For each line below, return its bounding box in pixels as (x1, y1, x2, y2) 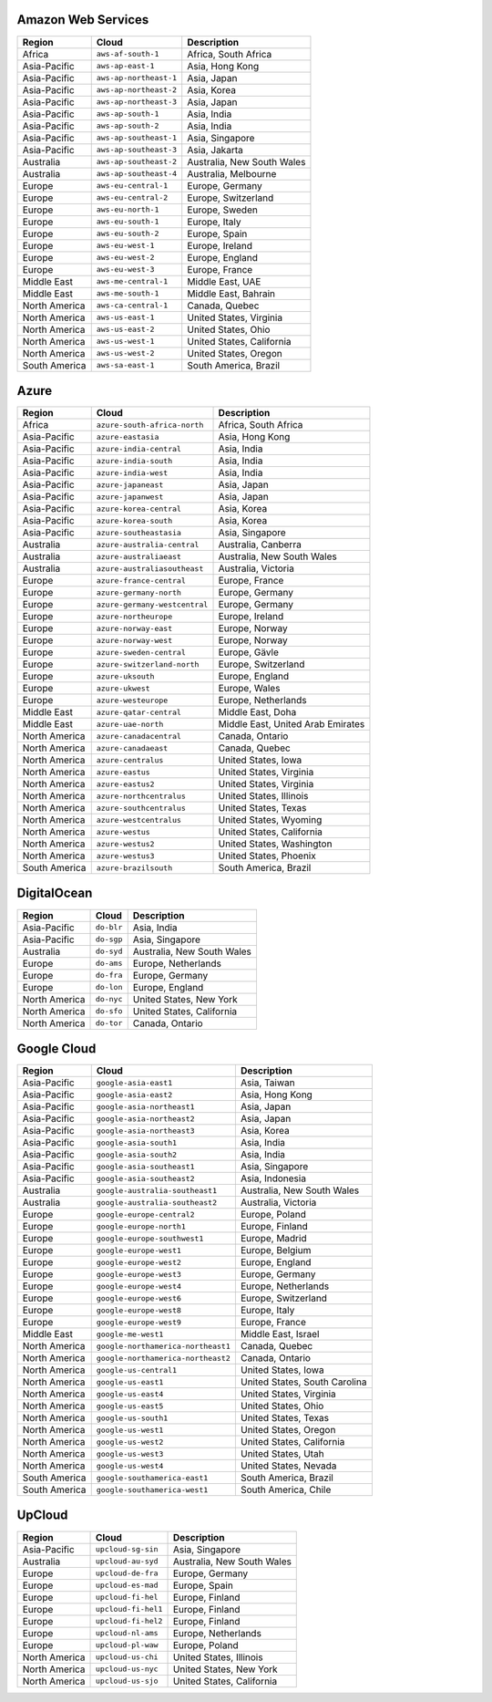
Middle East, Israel (240, 1328, 320, 1341)
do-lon (96, 982, 123, 992)
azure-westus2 (96, 839, 155, 848)
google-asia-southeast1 (96, 1161, 195, 1171)
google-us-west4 (96, 1460, 164, 1470)
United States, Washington (218, 837, 333, 850)
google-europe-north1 (96, 1221, 186, 1231)
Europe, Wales (218, 682, 281, 695)
